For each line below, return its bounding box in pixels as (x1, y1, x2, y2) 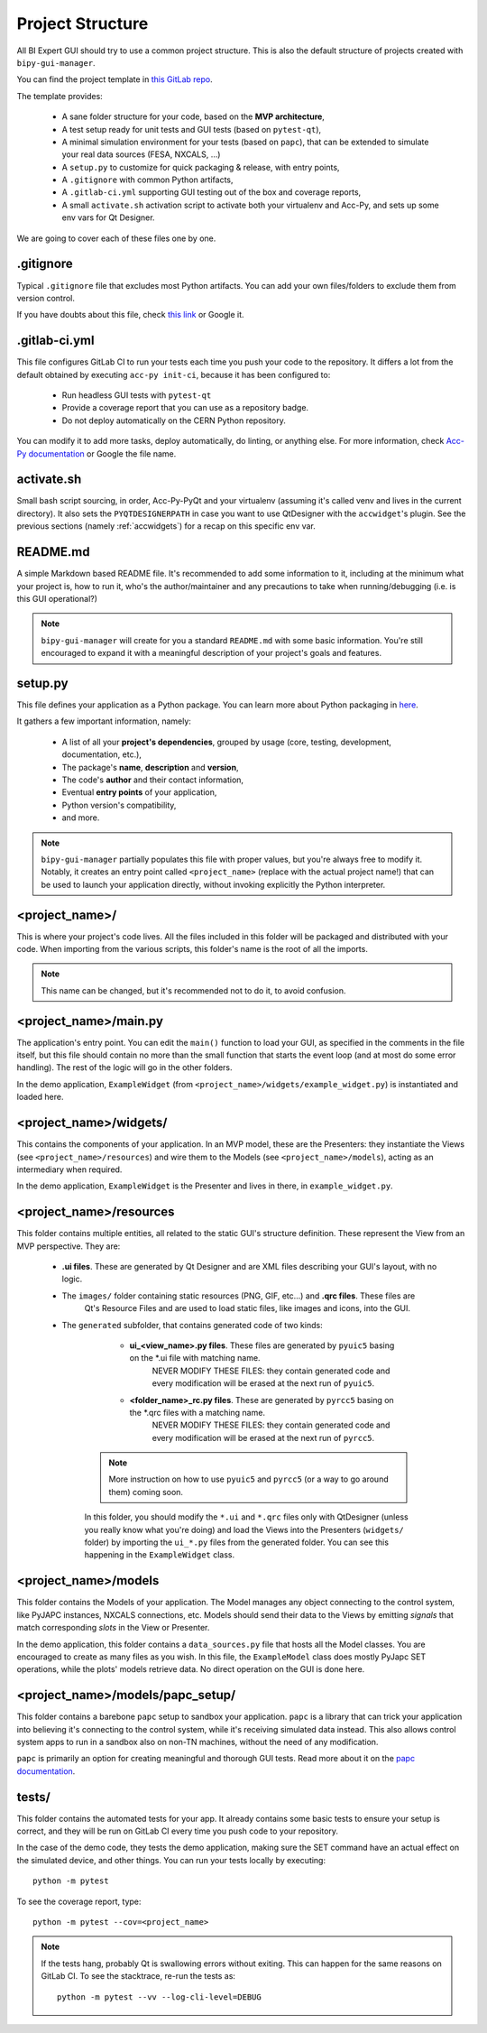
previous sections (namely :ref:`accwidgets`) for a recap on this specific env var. (16, 521, 316, 531)
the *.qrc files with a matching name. (129, 1407, 266, 1418)
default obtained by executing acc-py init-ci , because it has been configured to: (16, 369, 331, 380)
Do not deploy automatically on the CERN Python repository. (61, 415, 286, 426)
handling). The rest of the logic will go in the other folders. (16, 1062, 234, 1073)
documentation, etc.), (61, 749, 142, 760)
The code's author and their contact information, (61, 774, 243, 785)
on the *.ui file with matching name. (129, 1353, 261, 1363)
